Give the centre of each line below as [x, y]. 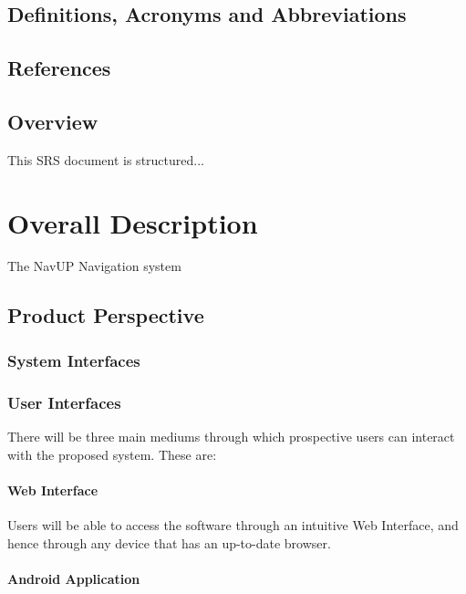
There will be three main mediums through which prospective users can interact [231, 436]
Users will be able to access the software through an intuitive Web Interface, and [233, 524]
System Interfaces [74, 360]
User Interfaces [64, 402]
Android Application [74, 578]
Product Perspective [106, 315]
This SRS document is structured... [106, 159]
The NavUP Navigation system [94, 266]
